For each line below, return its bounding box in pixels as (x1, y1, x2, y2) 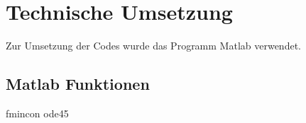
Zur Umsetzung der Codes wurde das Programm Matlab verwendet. (6, 38, 301, 53)
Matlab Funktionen (6, 73, 150, 95)
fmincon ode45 (6, 105, 69, 120)
